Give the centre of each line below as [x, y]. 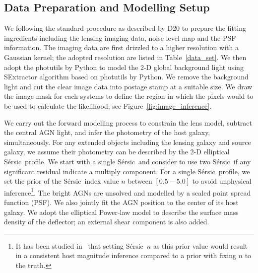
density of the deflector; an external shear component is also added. [107, 222]
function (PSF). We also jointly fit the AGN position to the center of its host [121, 202]
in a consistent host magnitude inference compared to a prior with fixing [126, 255]
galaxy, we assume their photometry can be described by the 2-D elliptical [117, 152]
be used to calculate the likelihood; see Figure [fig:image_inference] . [108, 105]
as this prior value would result [200, 245]
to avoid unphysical [222, 181]
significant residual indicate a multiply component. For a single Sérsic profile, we [127, 171]
